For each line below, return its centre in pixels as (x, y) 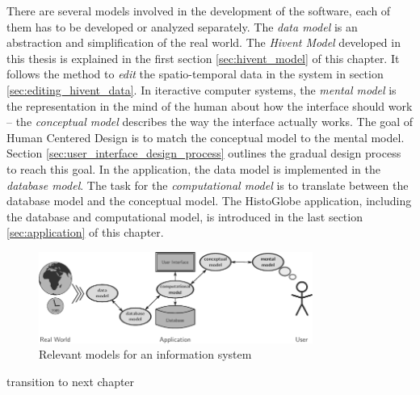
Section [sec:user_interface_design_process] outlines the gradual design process (204, 153)
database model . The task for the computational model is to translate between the (208, 185)
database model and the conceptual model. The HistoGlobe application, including (209, 201)
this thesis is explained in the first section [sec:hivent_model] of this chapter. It (203, 58)
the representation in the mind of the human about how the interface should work (210, 105)
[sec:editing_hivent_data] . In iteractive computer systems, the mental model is (202, 89)
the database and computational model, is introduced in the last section (185, 216)
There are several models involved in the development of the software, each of (199, 11)
